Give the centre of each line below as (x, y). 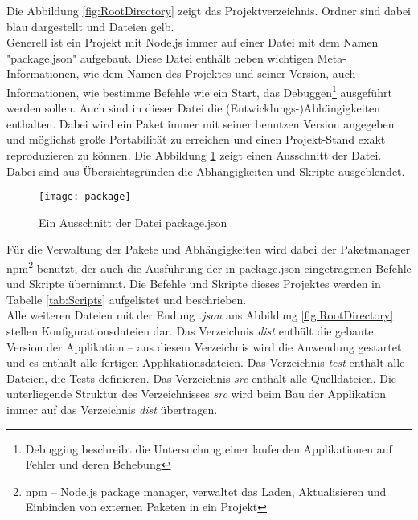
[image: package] (85, 197)
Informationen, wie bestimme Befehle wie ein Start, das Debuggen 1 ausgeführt (199, 91)
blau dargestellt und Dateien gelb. (90, 26)
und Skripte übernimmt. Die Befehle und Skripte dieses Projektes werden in (194, 284)
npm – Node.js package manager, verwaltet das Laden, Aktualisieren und (206, 491)
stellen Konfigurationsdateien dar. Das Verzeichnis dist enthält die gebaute (190, 331)
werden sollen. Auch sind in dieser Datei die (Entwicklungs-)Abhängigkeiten (194, 108)
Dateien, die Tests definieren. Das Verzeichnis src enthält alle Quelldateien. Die (202, 378)
